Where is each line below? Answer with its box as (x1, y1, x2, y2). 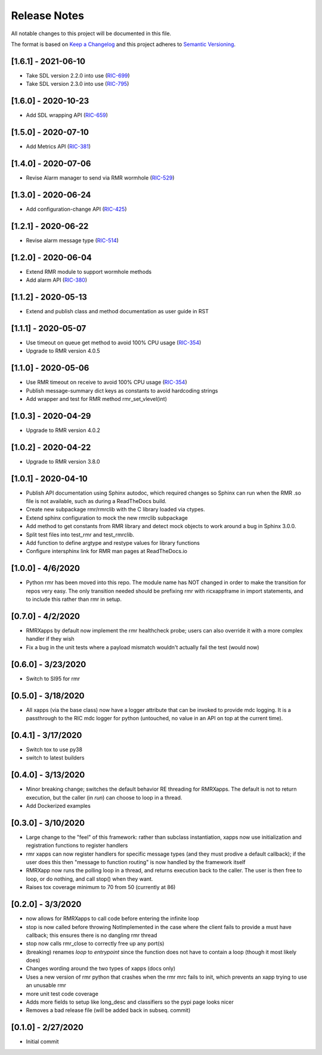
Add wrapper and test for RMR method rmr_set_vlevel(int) (26, 395, 167, 402)
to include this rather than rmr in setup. (26, 596, 122, 603)
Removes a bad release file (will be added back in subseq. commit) (26, 1007, 191, 1014)
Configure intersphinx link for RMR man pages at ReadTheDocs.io (26, 548, 188, 555)
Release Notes (11, 9, 85, 22)
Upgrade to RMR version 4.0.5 (26, 347, 101, 354)
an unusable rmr (26, 982, 67, 989)
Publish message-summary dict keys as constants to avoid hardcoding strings (26, 387, 218, 394)
